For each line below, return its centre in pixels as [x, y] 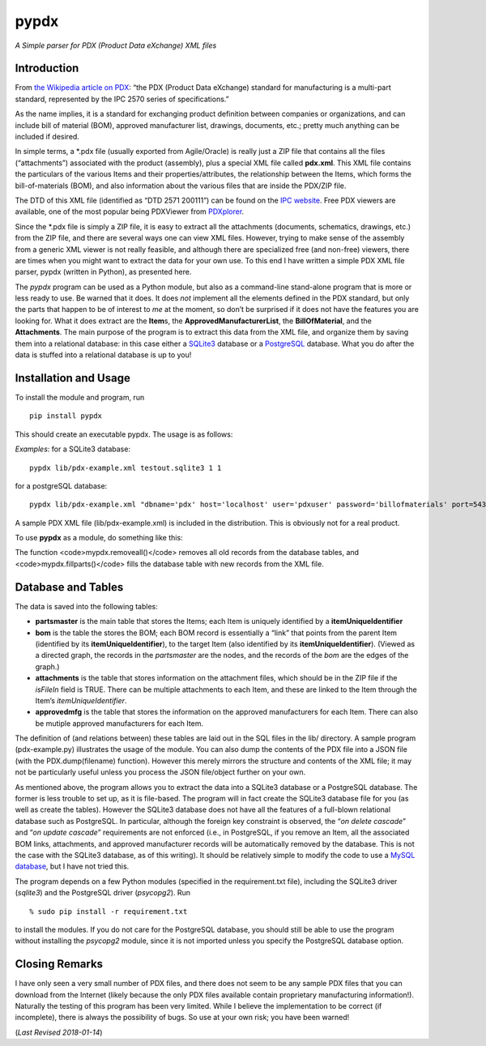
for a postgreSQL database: [61, 485]
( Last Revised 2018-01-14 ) [59, 1032]
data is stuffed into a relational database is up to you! [103, 355]
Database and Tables [69, 587]
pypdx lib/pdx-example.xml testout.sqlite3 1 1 [126, 467]
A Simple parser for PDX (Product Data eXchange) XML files [116, 45]
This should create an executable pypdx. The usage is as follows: [124, 434]
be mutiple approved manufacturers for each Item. [119, 723]
